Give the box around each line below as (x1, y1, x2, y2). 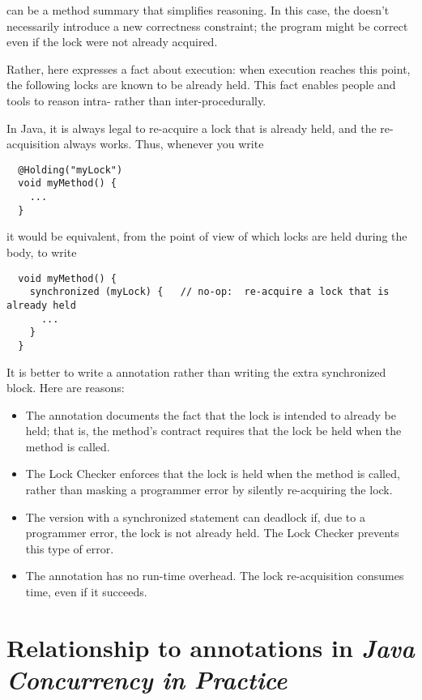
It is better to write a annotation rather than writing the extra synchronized (6, 363, 386, 380)
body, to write (6, 243, 77, 260)
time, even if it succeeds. (25, 583, 147, 600)
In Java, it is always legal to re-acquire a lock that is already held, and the (6, 119, 377, 136)
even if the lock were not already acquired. (6, 33, 218, 50)
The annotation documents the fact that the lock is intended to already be (25, 406, 396, 423)
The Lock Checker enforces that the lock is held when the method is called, (25, 465, 400, 482)
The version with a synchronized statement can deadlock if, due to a (25, 508, 365, 525)
